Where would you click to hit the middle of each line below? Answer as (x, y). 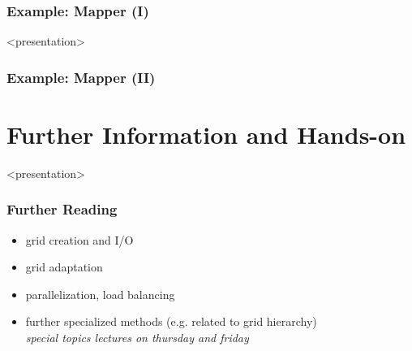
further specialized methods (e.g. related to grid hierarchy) (171, 321)
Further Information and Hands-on (206, 134)
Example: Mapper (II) (81, 77)
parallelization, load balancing (100, 294)
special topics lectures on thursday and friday (137, 337)
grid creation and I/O (79, 239)
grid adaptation (64, 267)
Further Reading (62, 209)
